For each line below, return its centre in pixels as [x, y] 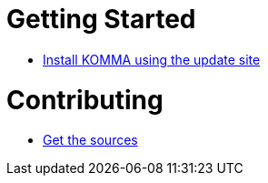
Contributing [85, 100]
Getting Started [101, 19]
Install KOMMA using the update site [152, 59]
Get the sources [90, 140]
